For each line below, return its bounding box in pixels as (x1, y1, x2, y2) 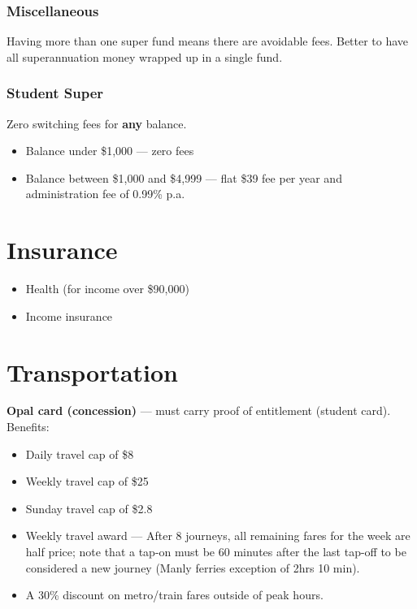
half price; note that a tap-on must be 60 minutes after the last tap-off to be (25, 543, 406, 559)
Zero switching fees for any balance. (7, 114, 187, 132)
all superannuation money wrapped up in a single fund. (7, 48, 283, 65)
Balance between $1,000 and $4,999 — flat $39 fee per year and (25, 169, 342, 186)
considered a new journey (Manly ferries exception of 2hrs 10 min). (25, 559, 360, 576)
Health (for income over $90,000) (25, 280, 189, 297)
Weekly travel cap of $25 (25, 473, 149, 490)
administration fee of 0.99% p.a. (25, 185, 185, 202)
